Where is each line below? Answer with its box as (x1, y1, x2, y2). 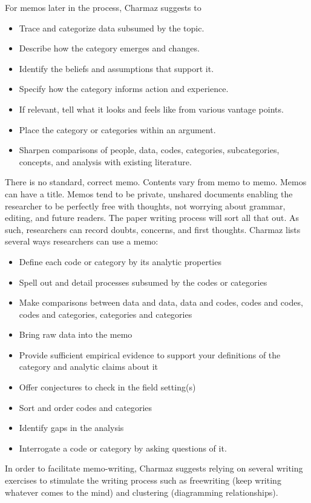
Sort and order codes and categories (19, 401, 152, 413)
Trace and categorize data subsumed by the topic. (19, 21, 205, 34)
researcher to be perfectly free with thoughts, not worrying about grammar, (5, 199, 286, 212)
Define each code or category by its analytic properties (19, 255, 221, 268)
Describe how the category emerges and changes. (19, 42, 200, 54)
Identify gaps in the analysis (19, 421, 124, 434)
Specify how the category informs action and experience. (19, 82, 229, 95)
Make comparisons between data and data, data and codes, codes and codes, (19, 296, 303, 309)
